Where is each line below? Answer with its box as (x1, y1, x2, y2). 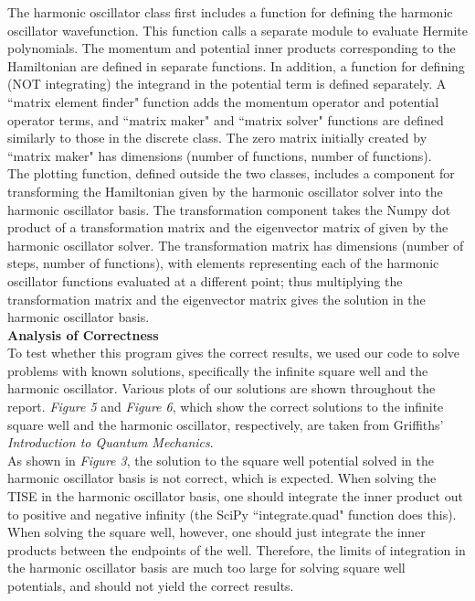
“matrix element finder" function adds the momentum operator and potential (7, 91, 439, 111)
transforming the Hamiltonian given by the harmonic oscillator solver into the (7, 181, 443, 200)
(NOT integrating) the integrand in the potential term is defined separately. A (7, 74, 447, 93)
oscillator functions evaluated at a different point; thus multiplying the (7, 271, 403, 290)
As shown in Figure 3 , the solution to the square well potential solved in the (7, 450, 434, 469)
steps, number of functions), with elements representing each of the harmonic (7, 253, 439, 273)
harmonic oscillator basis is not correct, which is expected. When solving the (7, 468, 437, 488)
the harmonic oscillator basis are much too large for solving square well (7, 558, 406, 577)
